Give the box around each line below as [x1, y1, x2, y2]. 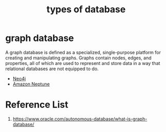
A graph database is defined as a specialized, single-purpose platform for [5, 49, 161, 55]
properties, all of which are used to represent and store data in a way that [5, 60, 160, 66]
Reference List [5, 99, 68, 111]
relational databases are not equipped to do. [5, 65, 99, 72]
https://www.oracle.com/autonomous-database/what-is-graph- [12, 116, 148, 122]
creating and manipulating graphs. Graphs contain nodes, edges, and [5, 55, 152, 61]
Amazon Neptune [12, 81, 50, 87]
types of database [46, 4, 126, 15]
